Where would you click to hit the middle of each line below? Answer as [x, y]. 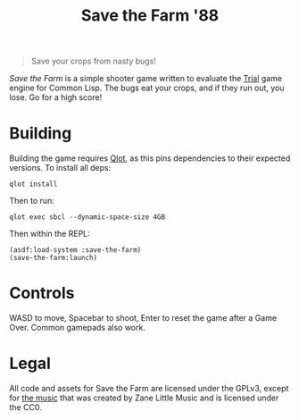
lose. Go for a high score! [56, 97]
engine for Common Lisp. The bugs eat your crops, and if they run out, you [147, 88]
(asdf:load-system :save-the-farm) [75, 250]
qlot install [33, 184]
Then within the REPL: [50, 234]
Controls [42, 294]
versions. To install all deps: [60, 168]
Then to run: [32, 201]
